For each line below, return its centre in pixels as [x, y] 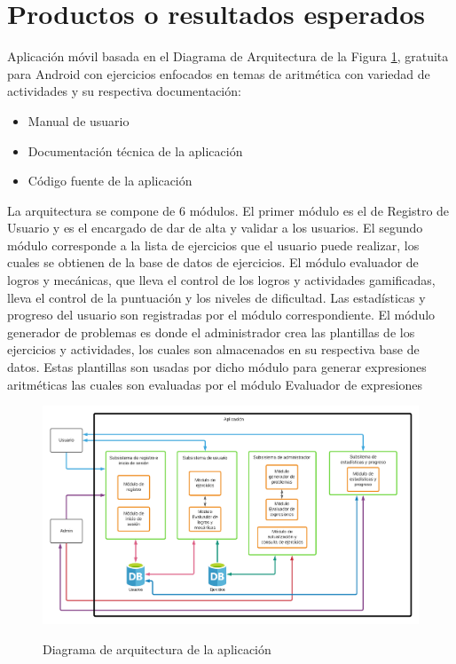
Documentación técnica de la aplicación [135, 150]
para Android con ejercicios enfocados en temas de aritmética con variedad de [219, 73]
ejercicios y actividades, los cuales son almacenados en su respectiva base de [213, 349]
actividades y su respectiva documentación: [124, 91]
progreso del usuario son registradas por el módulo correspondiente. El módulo [221, 315]
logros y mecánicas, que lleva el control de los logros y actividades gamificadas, [221, 280]
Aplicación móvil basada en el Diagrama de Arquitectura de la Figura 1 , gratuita [228, 56]
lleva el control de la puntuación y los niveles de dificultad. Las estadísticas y [216, 297]
